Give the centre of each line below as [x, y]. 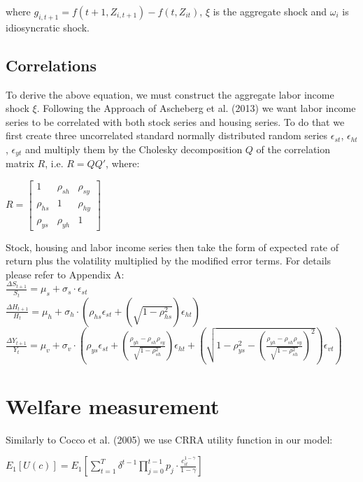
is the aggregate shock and [270, 11]
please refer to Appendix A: [65, 274]
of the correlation [293, 149]
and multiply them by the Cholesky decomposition [134, 149]
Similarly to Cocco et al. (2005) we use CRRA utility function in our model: [169, 439]
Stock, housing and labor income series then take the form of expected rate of [172, 247]
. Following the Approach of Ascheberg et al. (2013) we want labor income [196, 108]
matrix [20, 163]
